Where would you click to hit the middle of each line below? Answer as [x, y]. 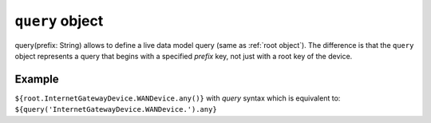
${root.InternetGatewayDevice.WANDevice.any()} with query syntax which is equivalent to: [178, 98]
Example [37, 79]
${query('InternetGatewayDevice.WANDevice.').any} [116, 109]
